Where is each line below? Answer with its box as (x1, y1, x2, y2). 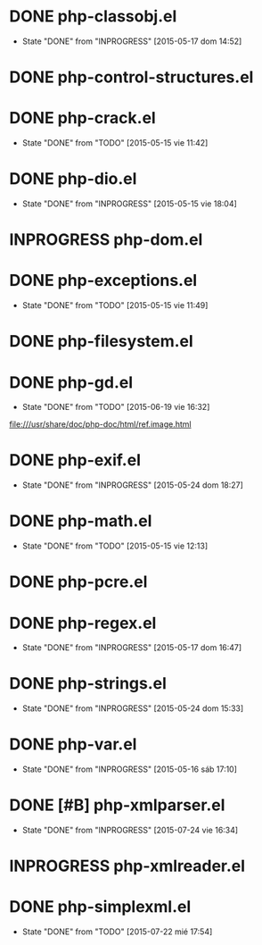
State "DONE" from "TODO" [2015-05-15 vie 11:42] (21, 138, 209, 148)
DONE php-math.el (9, 511, 152, 531)
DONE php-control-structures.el (9, 67, 254, 88)
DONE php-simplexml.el (9, 897, 192, 917)
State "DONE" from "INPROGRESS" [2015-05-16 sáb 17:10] (21, 764, 238, 774)
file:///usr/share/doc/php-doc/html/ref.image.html (9, 419, 192, 430)
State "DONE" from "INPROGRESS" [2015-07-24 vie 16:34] (21, 824, 239, 836)
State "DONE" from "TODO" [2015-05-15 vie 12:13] (21, 540, 209, 551)
